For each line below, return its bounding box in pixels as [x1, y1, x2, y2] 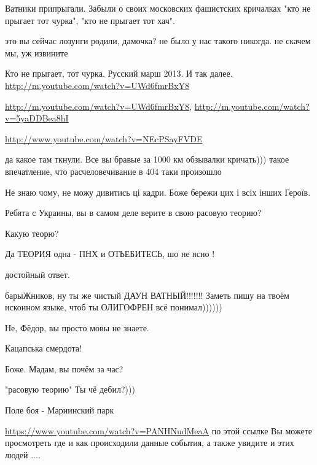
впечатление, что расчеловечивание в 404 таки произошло [5, 164, 222, 177]
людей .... [5, 448, 41, 461]
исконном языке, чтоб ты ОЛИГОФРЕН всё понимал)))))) [5, 301, 222, 313]
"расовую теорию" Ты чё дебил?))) [5, 383, 135, 396]
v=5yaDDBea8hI [5, 112, 69, 125]
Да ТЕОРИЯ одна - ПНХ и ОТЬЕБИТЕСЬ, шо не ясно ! [5, 247, 215, 260]
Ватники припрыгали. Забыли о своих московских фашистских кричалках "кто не [5, 2, 311, 14]
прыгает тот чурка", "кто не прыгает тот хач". [5, 13, 175, 26]
